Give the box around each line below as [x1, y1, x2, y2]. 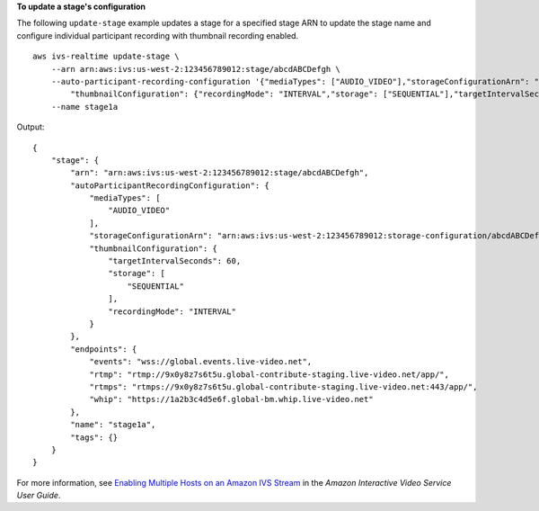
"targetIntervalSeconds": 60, [108, 256, 242, 266]
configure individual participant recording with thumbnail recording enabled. [16, 30, 299, 40]
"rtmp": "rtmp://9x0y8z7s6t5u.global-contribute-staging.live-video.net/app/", [89, 369, 449, 380]
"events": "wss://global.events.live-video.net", [89, 356, 313, 367]
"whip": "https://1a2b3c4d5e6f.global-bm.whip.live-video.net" [89, 394, 374, 405]
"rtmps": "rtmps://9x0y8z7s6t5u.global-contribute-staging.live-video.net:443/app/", [89, 381, 478, 391]
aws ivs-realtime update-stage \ [32, 51, 180, 62]
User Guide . [16, 490, 61, 501]
